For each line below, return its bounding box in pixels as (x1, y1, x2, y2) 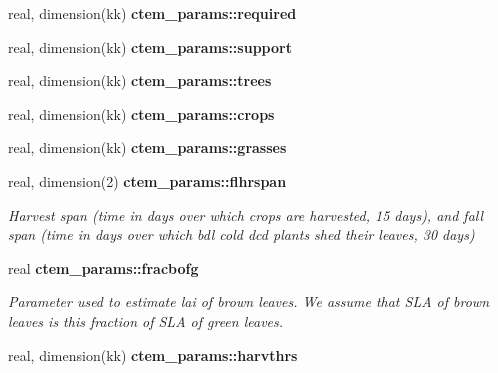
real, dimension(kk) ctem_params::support (8, 36, 292, 57)
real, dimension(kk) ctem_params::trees (8, 70, 272, 91)
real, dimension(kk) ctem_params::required (8, 3, 297, 23)
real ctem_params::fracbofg (8, 257, 199, 278)
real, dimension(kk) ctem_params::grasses (8, 137, 287, 158)
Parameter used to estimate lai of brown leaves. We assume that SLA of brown (8, 291, 489, 312)
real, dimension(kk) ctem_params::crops (8, 103, 275, 124)
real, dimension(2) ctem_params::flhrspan (8, 170, 287, 191)
